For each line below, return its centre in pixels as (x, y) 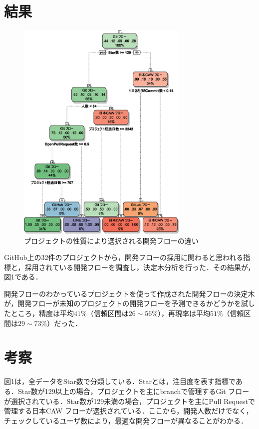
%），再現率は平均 (181, 313)
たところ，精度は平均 (39, 313)
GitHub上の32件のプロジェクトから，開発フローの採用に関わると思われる (124, 257)
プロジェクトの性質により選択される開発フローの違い (111, 240)
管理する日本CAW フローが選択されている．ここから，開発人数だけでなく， (129, 411)
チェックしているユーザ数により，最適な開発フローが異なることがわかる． (126, 420)
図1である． (23, 277)
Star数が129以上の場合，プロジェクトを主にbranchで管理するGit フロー (133, 391)
